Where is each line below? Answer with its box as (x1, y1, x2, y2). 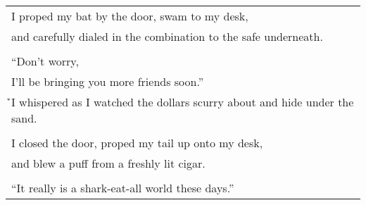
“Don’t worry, (11, 52, 79, 69)
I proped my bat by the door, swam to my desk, (11, 7, 248, 24)
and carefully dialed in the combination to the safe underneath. (11, 27, 323, 44)
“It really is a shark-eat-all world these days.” (11, 179, 234, 196)
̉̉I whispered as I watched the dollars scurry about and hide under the (11, 93, 354, 110)
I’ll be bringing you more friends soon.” (11, 73, 204, 89)
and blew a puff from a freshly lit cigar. (11, 154, 206, 171)
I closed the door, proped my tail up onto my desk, (11, 134, 263, 151)
